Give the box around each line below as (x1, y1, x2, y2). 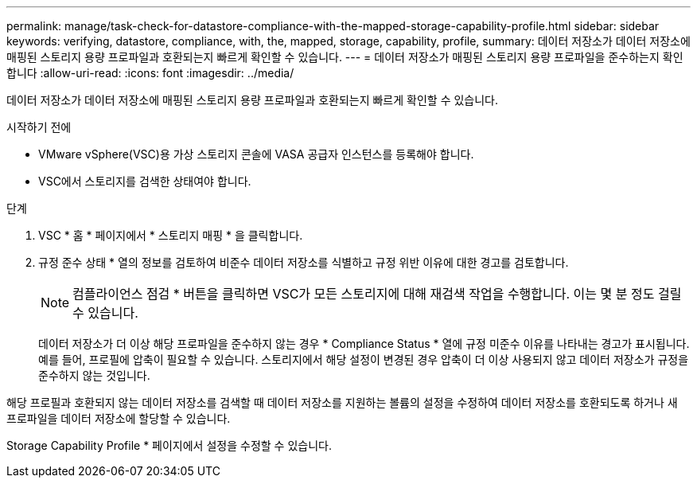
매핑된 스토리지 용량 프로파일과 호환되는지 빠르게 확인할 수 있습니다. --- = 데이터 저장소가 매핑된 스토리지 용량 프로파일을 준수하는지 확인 (6, 50, 683, 64)
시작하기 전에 (6, 120, 72, 134)
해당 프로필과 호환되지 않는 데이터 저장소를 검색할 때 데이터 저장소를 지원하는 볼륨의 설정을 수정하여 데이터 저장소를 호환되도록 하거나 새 (6, 396, 678, 409)
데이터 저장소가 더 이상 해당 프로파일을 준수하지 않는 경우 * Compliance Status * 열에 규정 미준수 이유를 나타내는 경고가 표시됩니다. (38, 337, 690, 350)
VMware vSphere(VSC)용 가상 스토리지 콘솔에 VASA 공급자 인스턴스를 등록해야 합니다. (38, 147, 474, 161)
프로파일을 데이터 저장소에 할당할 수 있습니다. (6, 412, 231, 425)
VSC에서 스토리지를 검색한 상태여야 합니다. (38, 174, 251, 188)
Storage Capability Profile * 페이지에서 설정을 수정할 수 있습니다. (6, 439, 332, 452)
